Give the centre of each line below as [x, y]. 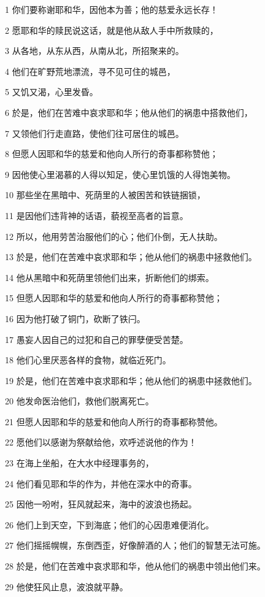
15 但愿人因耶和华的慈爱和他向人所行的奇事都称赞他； [114, 298]
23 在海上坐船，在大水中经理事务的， [79, 463]
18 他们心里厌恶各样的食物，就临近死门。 [88, 360]
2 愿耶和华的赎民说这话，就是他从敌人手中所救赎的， [112, 30]
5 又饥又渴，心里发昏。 [52, 92]
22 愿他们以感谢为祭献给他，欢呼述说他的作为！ [101, 442]
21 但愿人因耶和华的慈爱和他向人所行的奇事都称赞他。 [114, 421]
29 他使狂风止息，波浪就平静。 [67, 586]
